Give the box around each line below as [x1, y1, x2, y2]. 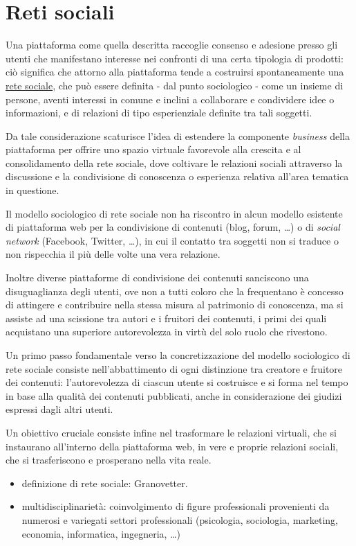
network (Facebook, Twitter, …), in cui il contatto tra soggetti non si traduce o [6, 233, 339, 247]
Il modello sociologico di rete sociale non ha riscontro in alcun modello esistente [6, 206, 343, 220]
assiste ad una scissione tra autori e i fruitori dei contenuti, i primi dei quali [6, 310, 327, 325]
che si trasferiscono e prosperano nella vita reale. [6, 452, 212, 467]
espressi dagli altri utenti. [6, 402, 113, 416]
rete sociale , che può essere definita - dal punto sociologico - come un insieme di [6, 78, 344, 92]
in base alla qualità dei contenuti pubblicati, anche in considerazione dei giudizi [6, 388, 342, 403]
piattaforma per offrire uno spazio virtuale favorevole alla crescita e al [6, 142, 301, 157]
